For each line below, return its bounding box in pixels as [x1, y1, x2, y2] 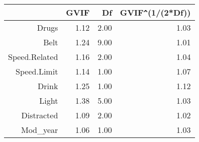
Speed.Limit [16, 65, 58, 77]
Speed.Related [8, 51, 58, 62]
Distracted [21, 109, 58, 121]
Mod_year [21, 124, 58, 135]
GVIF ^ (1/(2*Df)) [120, 7, 191, 18]
